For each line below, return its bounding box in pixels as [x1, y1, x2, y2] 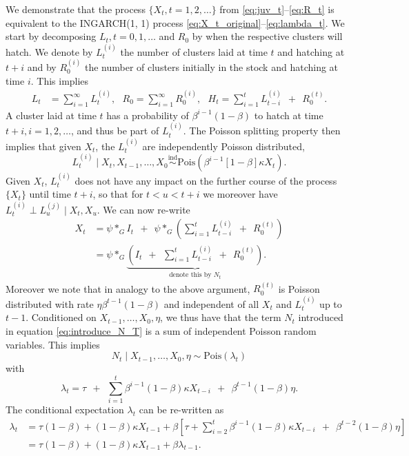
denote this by [169, 271, 212, 279]
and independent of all [163, 296, 259, 311]
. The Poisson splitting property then [183, 123, 341, 138]
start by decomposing [6, 29, 97, 43]
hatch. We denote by [6, 44, 93, 59]
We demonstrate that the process [6, 2, 146, 16]
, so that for [92, 187, 143, 201]
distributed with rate [6, 296, 94, 311]
